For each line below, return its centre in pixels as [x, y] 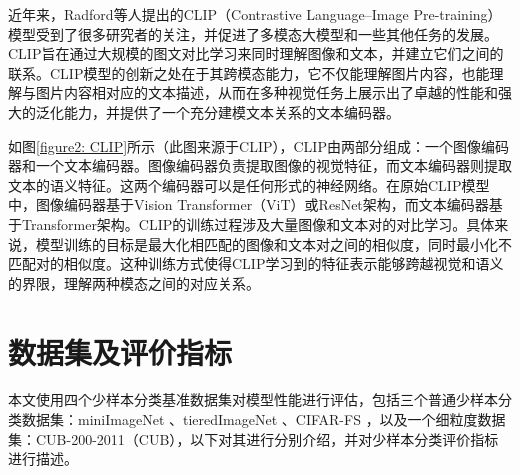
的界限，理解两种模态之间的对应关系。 [134, 282]
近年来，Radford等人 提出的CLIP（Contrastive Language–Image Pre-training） [255, 14]
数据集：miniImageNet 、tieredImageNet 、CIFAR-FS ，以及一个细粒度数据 [263, 419]
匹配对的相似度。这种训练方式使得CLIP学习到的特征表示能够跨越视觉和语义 [256, 263]
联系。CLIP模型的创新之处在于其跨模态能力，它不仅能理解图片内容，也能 [249, 72]
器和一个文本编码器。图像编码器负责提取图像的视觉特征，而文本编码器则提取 [260, 165]
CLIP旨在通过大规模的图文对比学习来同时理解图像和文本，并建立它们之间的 [256, 53]
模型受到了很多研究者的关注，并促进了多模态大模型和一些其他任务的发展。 [253, 33]
